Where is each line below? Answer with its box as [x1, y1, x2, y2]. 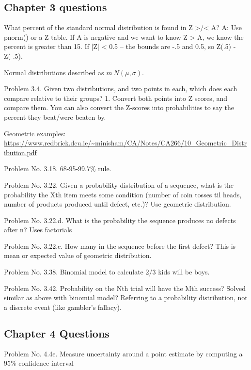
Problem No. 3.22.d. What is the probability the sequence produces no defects [4, 215, 236, 225]
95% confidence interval [4, 358, 74, 368]
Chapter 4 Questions [4, 325, 110, 340]
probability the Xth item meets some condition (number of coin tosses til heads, [4, 189, 242, 199]
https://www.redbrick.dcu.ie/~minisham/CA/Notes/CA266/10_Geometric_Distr [4, 138, 247, 148]
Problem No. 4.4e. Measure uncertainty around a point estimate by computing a [4, 348, 243, 358]
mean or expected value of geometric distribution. [4, 250, 152, 260]
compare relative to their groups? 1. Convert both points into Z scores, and [4, 93, 227, 103]
